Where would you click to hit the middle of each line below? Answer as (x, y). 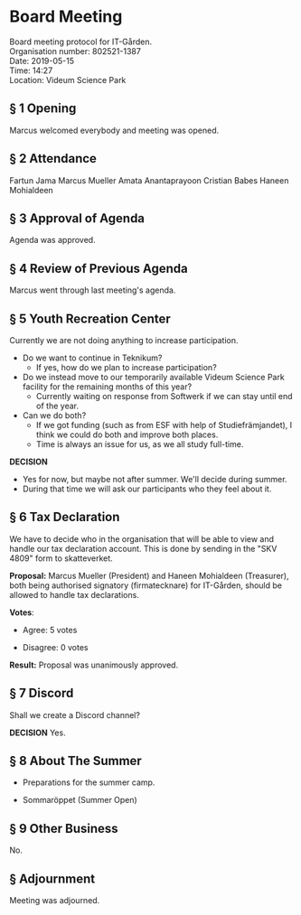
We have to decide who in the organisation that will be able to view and (141, 538)
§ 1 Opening (43, 109)
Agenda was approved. (53, 240)
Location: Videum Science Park (68, 79)
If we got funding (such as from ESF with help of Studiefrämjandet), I (164, 425)
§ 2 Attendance (53, 159)
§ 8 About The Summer (75, 761)
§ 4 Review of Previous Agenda (99, 268)
